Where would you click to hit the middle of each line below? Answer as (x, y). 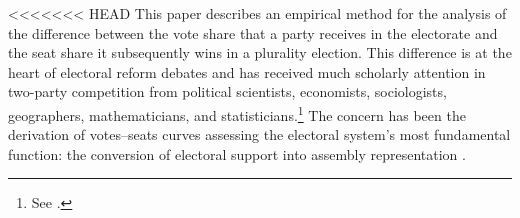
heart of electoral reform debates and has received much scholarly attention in (247, 71)
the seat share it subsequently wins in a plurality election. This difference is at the (260, 52)
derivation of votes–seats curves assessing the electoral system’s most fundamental (259, 134)
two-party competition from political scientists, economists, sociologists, (227, 91)
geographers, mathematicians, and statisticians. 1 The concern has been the (237, 113)
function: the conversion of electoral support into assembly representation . (237, 153)
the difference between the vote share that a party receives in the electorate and (253, 32)
